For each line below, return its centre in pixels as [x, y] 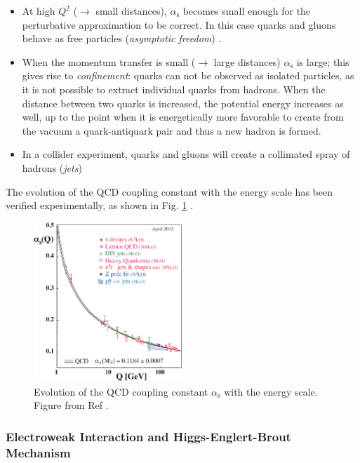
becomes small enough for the [247, 11]
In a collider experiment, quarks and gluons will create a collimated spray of [186, 154]
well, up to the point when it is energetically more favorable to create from [183, 117]
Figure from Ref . [71, 405]
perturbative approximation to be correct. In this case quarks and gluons [179, 24]
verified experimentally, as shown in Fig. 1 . [99, 205]
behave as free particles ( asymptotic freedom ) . [122, 38]
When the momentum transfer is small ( [109, 61]
